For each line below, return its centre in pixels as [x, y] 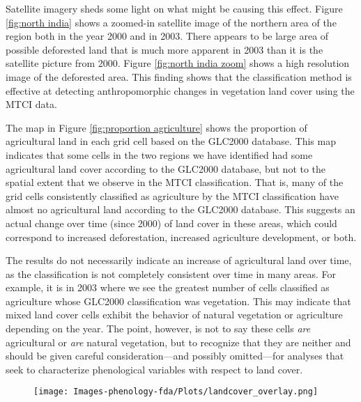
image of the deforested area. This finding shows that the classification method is [179, 76]
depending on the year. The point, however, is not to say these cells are [158, 328]
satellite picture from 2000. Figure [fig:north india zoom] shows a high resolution [178, 63]
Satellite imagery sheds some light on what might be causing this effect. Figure [174, 8]
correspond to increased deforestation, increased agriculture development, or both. [181, 237]
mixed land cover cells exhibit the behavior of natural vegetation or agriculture [174, 315]
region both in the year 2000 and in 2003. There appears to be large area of [167, 36]
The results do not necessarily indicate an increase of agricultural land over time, [179, 260]
